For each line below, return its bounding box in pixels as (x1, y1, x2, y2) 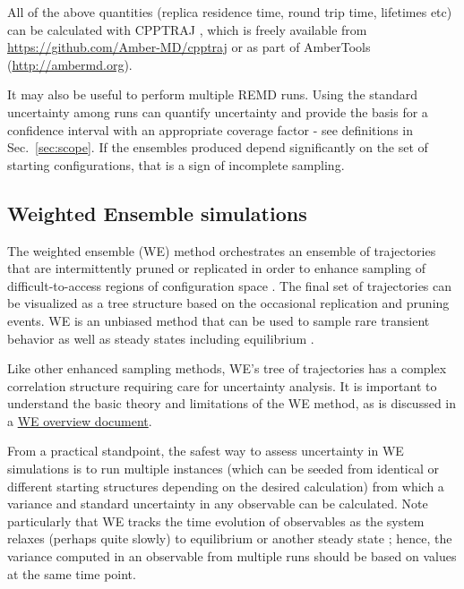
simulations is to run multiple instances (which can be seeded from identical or (7, 459, 440, 478)
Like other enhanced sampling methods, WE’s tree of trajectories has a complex (7, 359, 447, 378)
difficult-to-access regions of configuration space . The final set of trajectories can (7, 276, 452, 294)
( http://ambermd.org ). (7, 55, 133, 73)
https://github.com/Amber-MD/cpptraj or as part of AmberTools (7, 38, 371, 56)
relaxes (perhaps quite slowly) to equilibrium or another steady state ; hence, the (7, 529, 452, 548)
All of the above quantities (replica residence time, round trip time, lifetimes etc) (7, 3, 452, 21)
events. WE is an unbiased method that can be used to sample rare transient (7, 311, 430, 329)
